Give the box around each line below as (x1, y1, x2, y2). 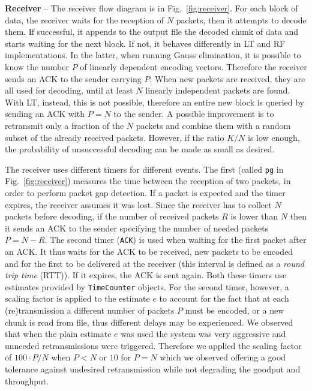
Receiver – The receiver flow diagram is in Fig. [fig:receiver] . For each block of (5, 2, 298, 14)
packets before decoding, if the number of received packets (5, 210, 219, 222)
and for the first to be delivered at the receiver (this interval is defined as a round (5, 257, 304, 269)
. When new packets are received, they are (149, 72, 305, 85)
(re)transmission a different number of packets (5, 304, 175, 317)
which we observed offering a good (160, 351, 286, 363)
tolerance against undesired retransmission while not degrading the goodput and (5, 363, 301, 375)
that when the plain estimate (5, 327, 112, 340)
